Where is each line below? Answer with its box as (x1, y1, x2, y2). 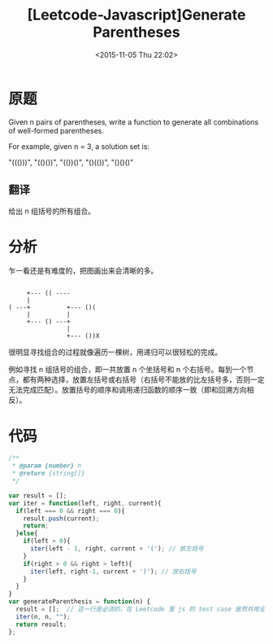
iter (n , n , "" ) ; (15, 612, 71, 620)
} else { (15, 529, 38, 538)
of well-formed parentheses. (8, 125, 104, 135)
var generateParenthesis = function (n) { (8, 598, 151, 606)
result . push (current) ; (23, 515, 100, 523)
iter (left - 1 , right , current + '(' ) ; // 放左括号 (29, 545, 205, 553)
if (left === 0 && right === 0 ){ (15, 506, 126, 515)
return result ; (15, 620, 67, 629)
